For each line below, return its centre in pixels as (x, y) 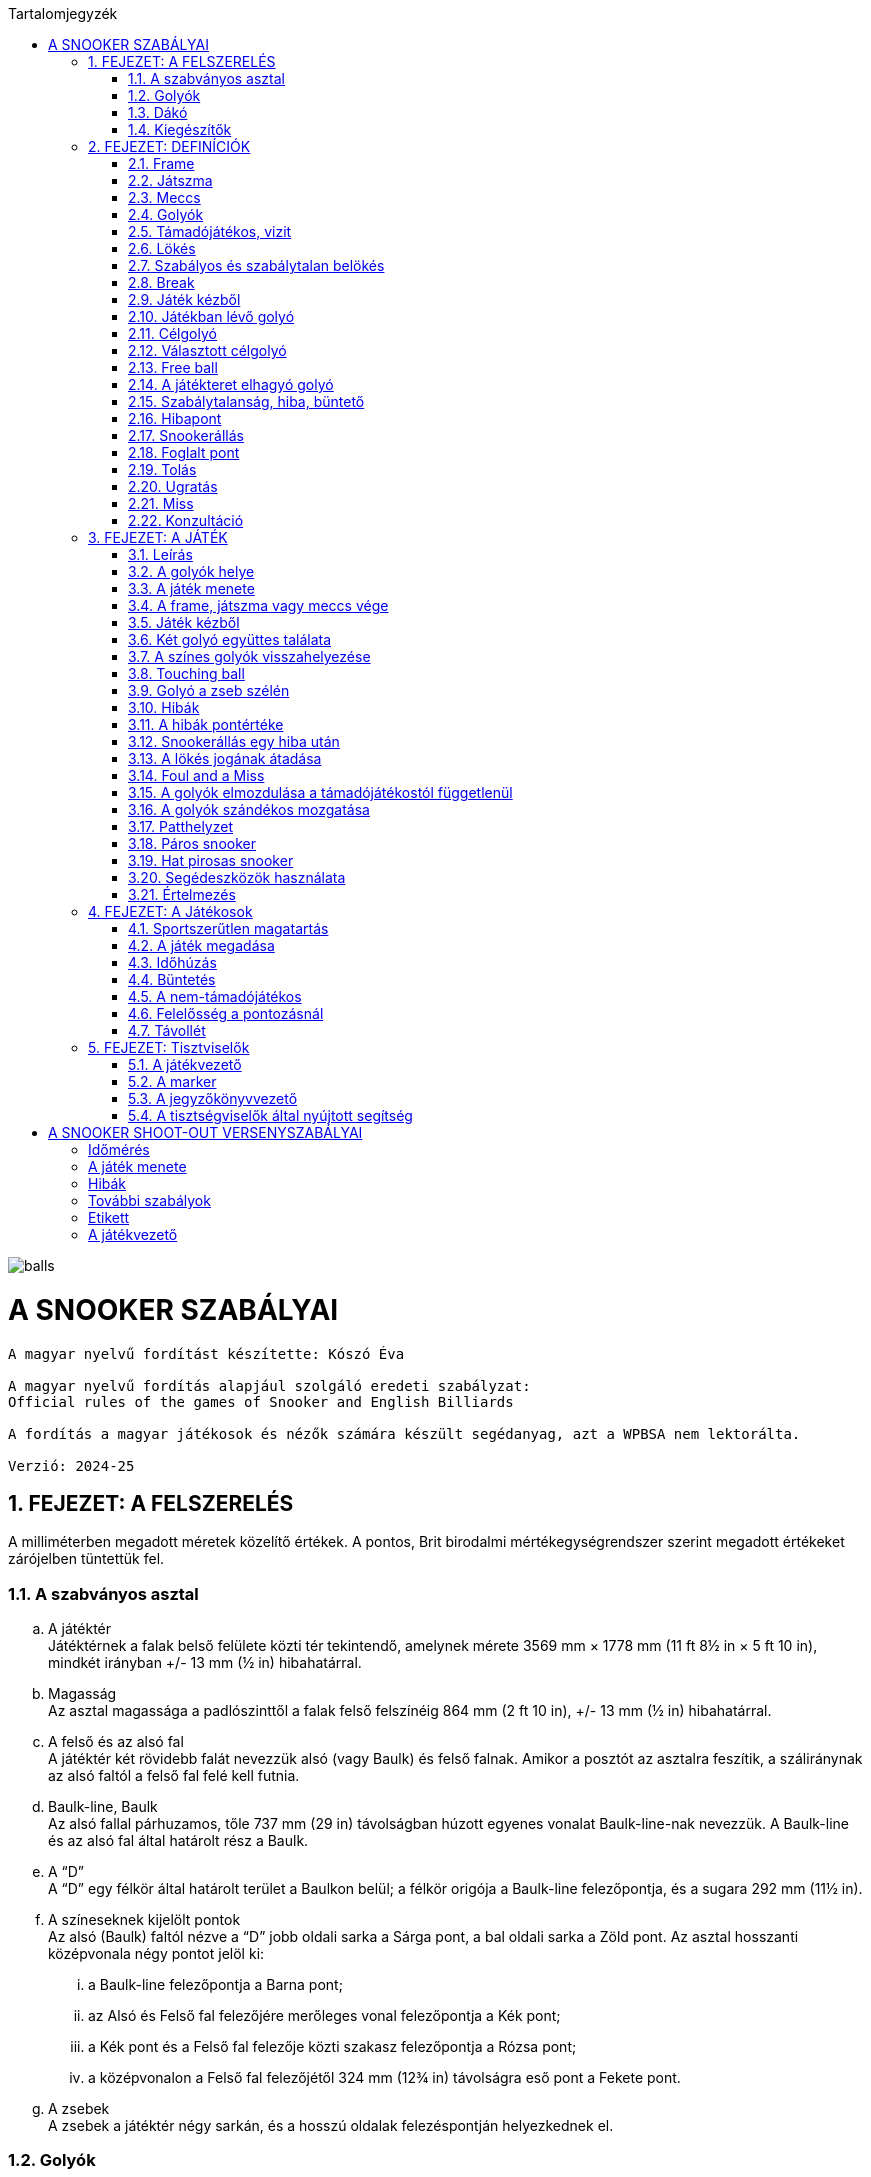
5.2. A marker (172, 1081)
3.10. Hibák (164, 707)
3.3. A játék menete (191, 588)
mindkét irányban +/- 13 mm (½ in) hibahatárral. (205, 1663)
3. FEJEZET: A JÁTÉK (158, 537)
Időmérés (119, 1149)
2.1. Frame (161, 163)
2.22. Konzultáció (186, 520)
